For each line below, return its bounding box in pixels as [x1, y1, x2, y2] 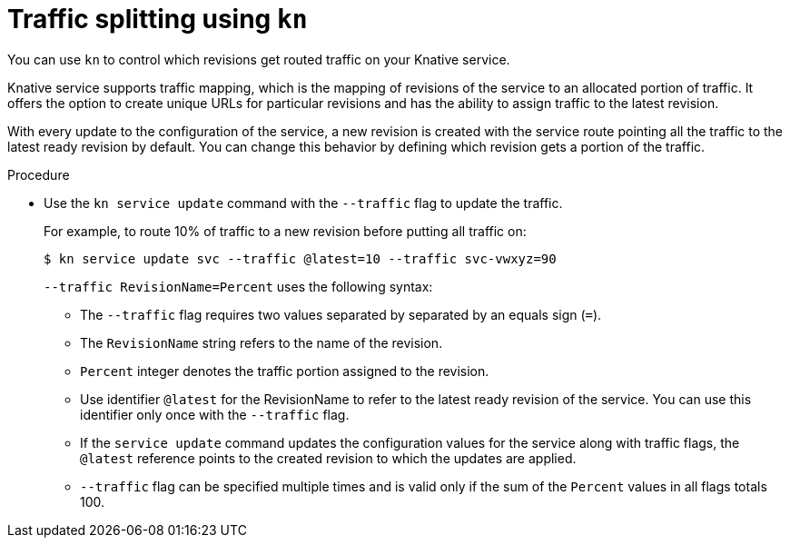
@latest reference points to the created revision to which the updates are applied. [80, 450, 577, 466]
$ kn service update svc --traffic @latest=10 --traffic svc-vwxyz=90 [44, 251, 557, 266]
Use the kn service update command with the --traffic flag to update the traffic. [44, 194, 563, 211]
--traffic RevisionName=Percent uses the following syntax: [44, 278, 433, 294]
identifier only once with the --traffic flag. [80, 406, 350, 422]
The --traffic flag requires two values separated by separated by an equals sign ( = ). [80, 306, 602, 322]
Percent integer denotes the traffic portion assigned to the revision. [80, 362, 489, 379]
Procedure [7, 166, 70, 183]
